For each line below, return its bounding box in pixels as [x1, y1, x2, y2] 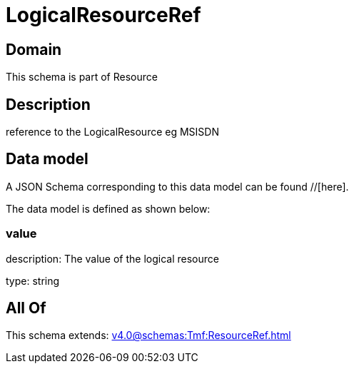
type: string [6, 274, 60, 287]
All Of [6, 299, 46, 318]
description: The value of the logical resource [6, 252, 219, 265]
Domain [6, 40, 62, 59]
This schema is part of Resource [6, 71, 158, 84]
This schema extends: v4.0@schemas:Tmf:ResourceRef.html [6, 329, 291, 342]
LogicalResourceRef [6, 3, 201, 27]
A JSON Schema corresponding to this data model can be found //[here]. [6, 180, 349, 193]
